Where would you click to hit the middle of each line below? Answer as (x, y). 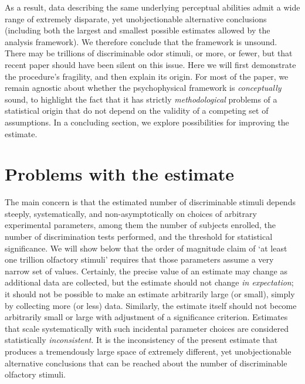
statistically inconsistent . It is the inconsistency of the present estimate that (141, 340)
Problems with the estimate (120, 174)
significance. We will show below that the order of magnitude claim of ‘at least (146, 248)
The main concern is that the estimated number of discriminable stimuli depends (150, 202)
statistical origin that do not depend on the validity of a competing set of (137, 111)
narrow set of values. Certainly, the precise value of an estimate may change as (146, 271)
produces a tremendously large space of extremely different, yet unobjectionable (148, 351)
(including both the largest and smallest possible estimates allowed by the (138, 30)
